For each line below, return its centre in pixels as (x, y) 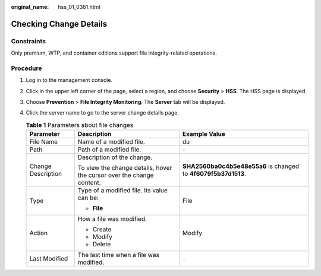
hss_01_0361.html (79, 7)
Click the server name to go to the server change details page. (103, 113)
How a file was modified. (112, 219)
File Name (44, 142)
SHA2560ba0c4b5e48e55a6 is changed (241, 166)
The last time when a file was (119, 255)
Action (39, 233)
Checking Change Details (59, 24)
